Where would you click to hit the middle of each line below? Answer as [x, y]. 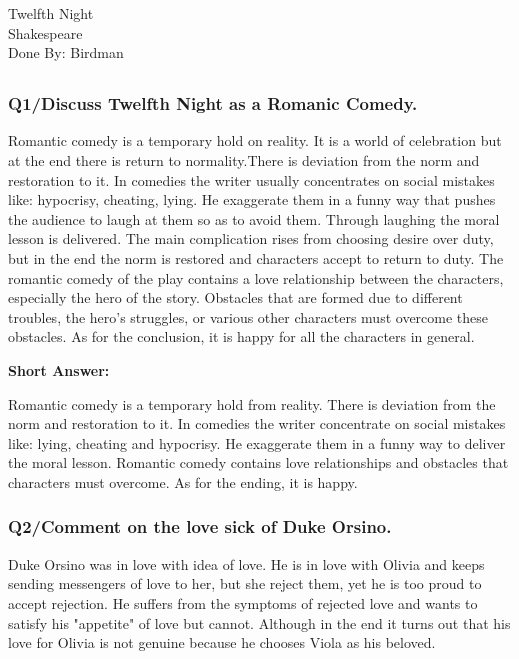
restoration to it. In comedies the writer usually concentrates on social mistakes [251, 179]
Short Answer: [59, 370]
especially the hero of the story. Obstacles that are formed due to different [235, 297]
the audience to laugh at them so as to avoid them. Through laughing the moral [254, 218]
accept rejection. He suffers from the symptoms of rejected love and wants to [243, 602]
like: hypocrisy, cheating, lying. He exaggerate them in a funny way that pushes [252, 199]
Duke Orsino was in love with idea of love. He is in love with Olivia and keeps [246, 563]
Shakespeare [45, 32]
